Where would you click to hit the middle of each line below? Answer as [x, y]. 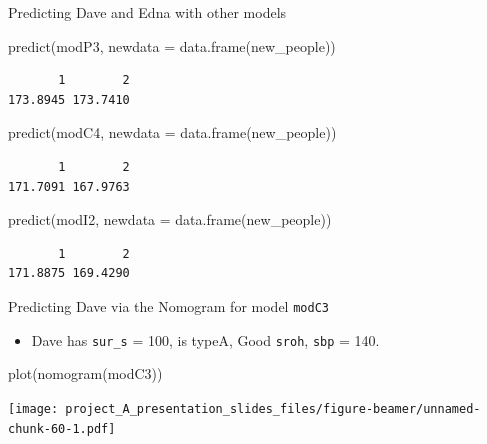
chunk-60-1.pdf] [62, 428]
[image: [33, 408]
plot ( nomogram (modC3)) [85, 373]
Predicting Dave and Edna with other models [147, 12]
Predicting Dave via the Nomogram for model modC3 [168, 305]
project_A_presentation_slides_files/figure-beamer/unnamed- [273, 408]
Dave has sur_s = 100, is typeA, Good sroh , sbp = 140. [205, 339]
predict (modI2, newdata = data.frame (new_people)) [170, 219]
